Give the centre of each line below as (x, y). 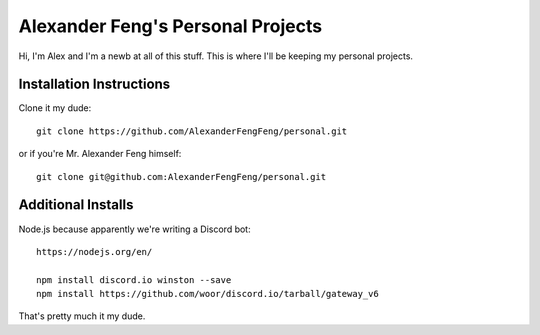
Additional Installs (76, 205)
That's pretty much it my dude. (82, 316)
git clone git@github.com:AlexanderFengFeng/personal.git (181, 176)
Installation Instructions (94, 84)
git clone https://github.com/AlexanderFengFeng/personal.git (192, 131)
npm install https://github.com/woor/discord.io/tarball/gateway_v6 (207, 294)
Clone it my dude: (55, 108)
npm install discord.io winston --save (134, 279)
